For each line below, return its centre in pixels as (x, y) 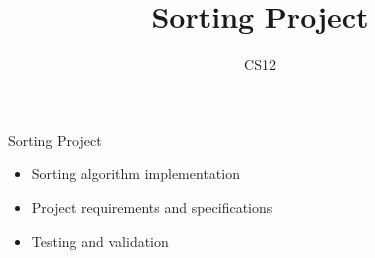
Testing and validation (100, 240)
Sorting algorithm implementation (135, 173)
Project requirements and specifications (152, 206)
